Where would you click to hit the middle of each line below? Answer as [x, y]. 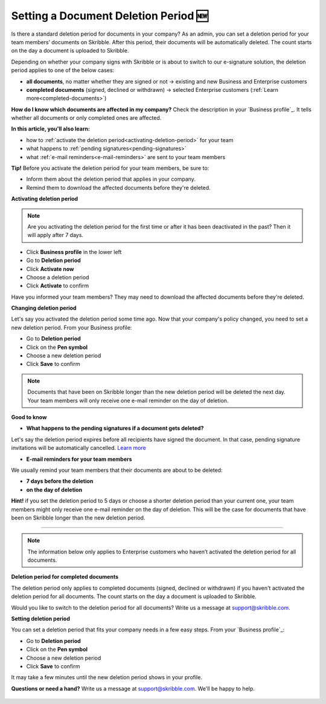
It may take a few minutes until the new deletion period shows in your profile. [107, 677]
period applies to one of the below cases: [63, 70]
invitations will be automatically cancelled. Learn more [78, 448]
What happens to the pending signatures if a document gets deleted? [115, 428]
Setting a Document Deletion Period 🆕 [110, 16]
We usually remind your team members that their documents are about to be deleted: [117, 470]
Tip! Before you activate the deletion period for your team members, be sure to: [110, 168]
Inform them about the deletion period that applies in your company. [111, 179]
